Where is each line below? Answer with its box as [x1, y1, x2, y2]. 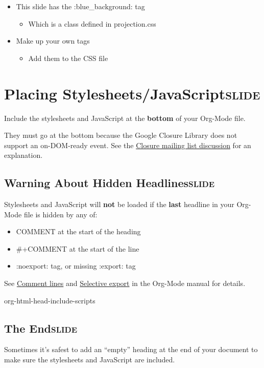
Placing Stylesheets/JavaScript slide [4, 83, 260, 104]
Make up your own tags [16, 35, 90, 46]
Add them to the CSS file [28, 52, 108, 63]
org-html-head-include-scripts [4, 295, 95, 305]
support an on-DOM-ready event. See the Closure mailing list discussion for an [4, 139, 251, 150]
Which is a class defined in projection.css [28, 18, 156, 29]
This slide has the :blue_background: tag [16, 1, 145, 11]
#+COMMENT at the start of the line [16, 243, 139, 254]
